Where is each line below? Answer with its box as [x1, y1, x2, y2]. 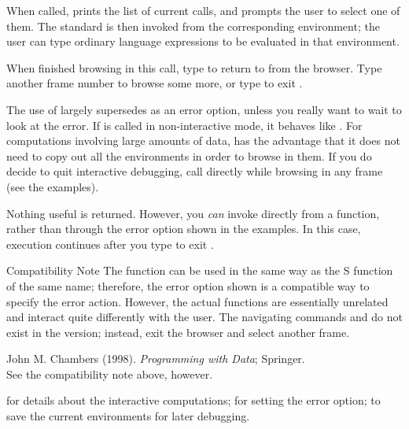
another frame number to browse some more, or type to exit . [6, 75, 303, 91]
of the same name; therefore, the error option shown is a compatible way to [6, 277, 370, 294]
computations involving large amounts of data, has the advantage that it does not [6, 132, 400, 149]
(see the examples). [6, 178, 99, 194]
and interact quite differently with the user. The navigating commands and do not [6, 309, 403, 325]
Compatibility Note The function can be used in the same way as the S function [6, 262, 393, 279]
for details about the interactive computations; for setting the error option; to [6, 392, 381, 409]
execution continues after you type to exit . [6, 235, 214, 252]
